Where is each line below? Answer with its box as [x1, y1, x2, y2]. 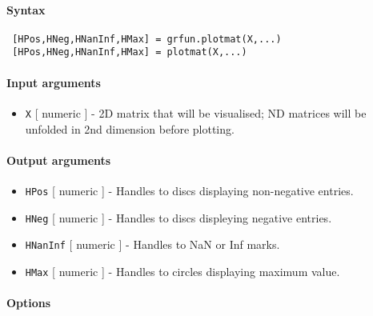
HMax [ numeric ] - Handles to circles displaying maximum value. [25, 262, 340, 279]
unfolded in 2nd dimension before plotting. [25, 120, 235, 137]
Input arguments [6, 74, 101, 90]
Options [6, 294, 51, 311]
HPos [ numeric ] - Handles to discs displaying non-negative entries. [25, 182, 354, 198]
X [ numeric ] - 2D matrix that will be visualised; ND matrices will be [25, 104, 367, 121]
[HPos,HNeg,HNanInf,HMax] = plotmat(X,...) [12, 46, 247, 58]
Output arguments [6, 151, 111, 168]
